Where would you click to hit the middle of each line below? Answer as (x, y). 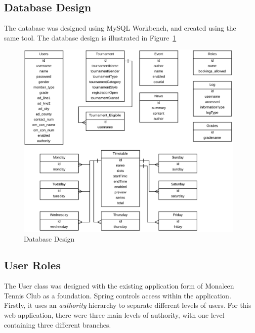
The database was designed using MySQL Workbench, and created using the (120, 28)
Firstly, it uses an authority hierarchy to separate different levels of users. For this (128, 305)
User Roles (32, 265)
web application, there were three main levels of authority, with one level (114, 315)
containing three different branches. (58, 324)
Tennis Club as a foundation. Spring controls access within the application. (118, 295)
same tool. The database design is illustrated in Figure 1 (90, 37)
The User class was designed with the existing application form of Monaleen (119, 286)
